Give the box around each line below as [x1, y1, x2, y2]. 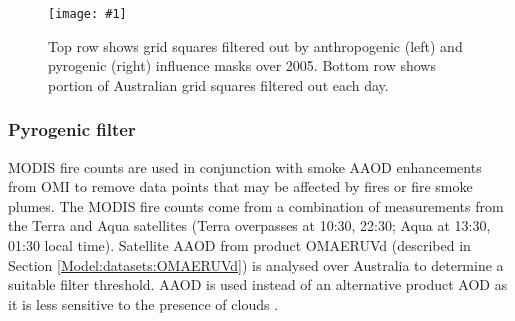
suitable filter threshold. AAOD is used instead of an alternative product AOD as [8, 274, 508, 295]
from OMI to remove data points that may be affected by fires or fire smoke [8, 176, 473, 197]
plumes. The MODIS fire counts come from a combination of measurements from [8, 195, 504, 216]
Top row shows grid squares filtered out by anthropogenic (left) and [48, 35, 463, 56]
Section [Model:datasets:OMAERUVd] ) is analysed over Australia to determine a [8, 254, 504, 275]
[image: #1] [48, 7, 127, 21]
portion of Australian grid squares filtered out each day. [48, 74, 389, 95]
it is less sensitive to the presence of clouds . [8, 293, 279, 314]
